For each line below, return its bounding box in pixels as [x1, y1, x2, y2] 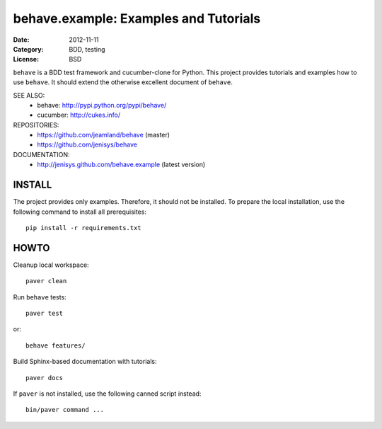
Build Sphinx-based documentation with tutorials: [13, 357, 157, 366]
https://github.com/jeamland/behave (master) [37, 131, 170, 139]
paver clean [25, 277, 67, 285]
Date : [13, 35, 30, 44]
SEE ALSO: [13, 91, 45, 99]
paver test [25, 309, 64, 317]
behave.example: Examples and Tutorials [13, 11, 261, 26]
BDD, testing [69, 45, 105, 53]
